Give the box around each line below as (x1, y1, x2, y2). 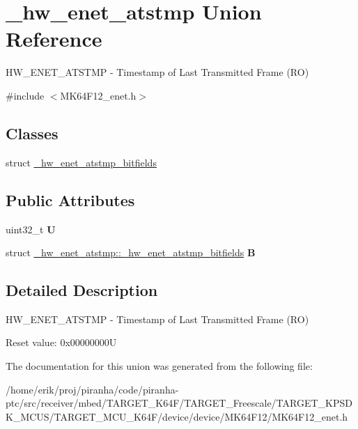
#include (6, 88, 45, 102)
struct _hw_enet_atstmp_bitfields (6, 155, 157, 169)
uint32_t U (6, 221, 56, 236)
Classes (6, 122, 59, 143)
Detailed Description (6, 279, 158, 301)
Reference (6, 24, 102, 53)
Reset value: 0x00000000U (6, 335, 117, 350)
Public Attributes (6, 189, 135, 210)
